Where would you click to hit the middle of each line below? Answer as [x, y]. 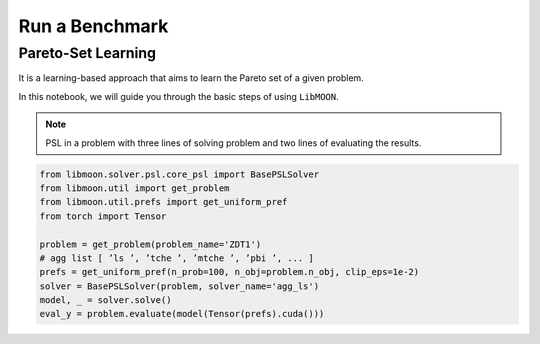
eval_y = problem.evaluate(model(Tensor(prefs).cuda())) [182, 314]
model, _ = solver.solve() [105, 300]
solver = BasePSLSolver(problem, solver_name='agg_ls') [179, 286]
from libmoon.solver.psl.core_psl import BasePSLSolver [179, 174]
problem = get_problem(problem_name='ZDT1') [150, 244]
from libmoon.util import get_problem [134, 188]
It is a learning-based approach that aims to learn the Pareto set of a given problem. [191, 78]
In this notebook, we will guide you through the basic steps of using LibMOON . [178, 96]
